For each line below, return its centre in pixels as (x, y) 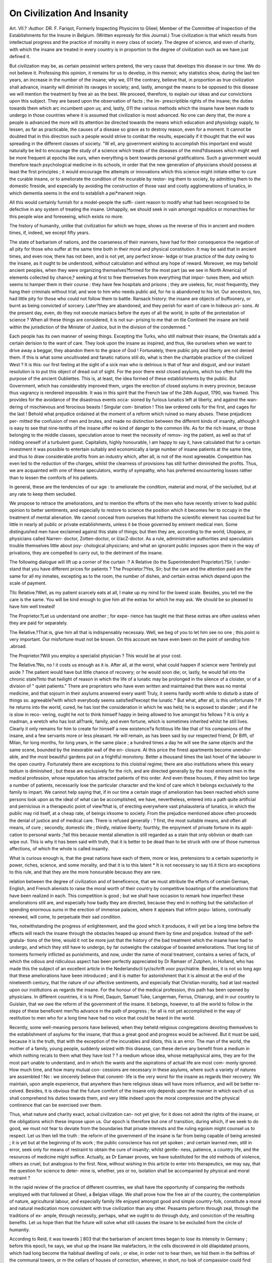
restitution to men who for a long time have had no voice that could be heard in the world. (102, 1018)
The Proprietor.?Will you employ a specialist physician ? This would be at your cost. (96, 655)
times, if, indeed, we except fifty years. (50, 233)
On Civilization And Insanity (69, 13)
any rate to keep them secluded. (43, 494)
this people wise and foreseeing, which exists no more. (66, 216)
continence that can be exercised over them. (56, 1105)
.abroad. (18, 646)
